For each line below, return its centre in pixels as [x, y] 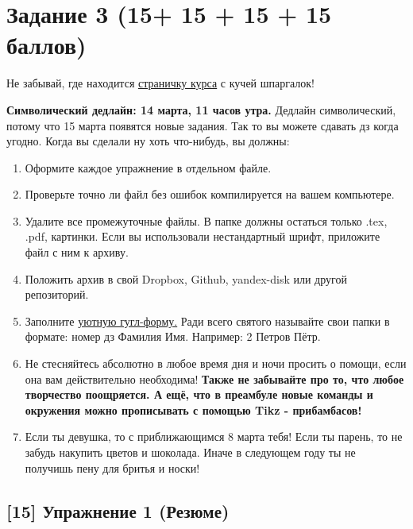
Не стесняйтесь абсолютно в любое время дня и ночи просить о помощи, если [216, 363]
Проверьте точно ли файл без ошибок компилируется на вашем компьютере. [210, 194]
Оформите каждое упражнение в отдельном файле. [148, 167]
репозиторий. [57, 294]
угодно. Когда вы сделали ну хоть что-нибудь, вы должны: [148, 141]
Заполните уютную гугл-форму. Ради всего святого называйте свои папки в [207, 320]
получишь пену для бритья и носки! [112, 467]
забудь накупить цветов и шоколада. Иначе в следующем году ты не [190, 452]
